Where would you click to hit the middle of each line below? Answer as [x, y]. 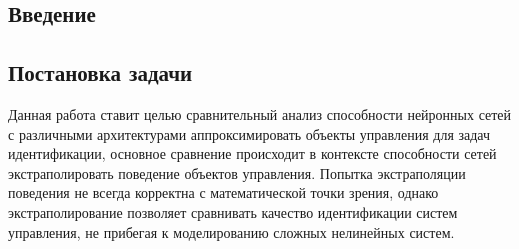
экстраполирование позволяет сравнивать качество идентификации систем [233, 211]
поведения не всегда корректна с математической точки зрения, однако [223, 192]
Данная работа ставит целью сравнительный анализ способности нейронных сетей [260, 113]
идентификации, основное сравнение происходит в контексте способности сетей [252, 153]
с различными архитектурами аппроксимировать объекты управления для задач [249, 133]
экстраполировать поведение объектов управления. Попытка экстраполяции [237, 172]
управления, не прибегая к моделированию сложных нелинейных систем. [231, 231]
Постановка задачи [100, 72]
